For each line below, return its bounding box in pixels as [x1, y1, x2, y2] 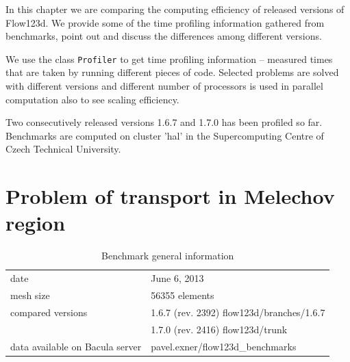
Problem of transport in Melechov [5, 182, 335, 210]
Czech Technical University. [5, 142, 121, 156]
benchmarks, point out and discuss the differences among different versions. [5, 29, 322, 43]
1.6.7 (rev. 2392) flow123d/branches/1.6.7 [151, 305, 325, 319]
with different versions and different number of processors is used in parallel [5, 79, 323, 93]
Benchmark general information [101, 248, 234, 263]
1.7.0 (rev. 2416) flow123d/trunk [151, 322, 288, 336]
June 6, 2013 [151, 271, 204, 285]
